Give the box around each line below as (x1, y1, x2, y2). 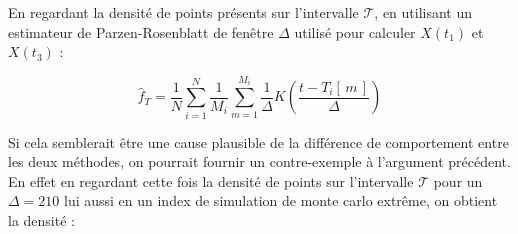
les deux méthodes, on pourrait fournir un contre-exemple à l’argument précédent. (8, 151, 511, 172)
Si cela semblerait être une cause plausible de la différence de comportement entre (8, 131, 509, 152)
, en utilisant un (374, 2, 473, 22)
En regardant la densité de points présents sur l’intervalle (8, 2, 359, 22)
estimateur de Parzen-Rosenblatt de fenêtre (8, 21, 274, 42)
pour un (433, 170, 483, 191)
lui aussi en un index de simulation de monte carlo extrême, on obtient (63, 190, 498, 211)
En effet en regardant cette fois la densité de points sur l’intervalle (8, 170, 414, 191)
